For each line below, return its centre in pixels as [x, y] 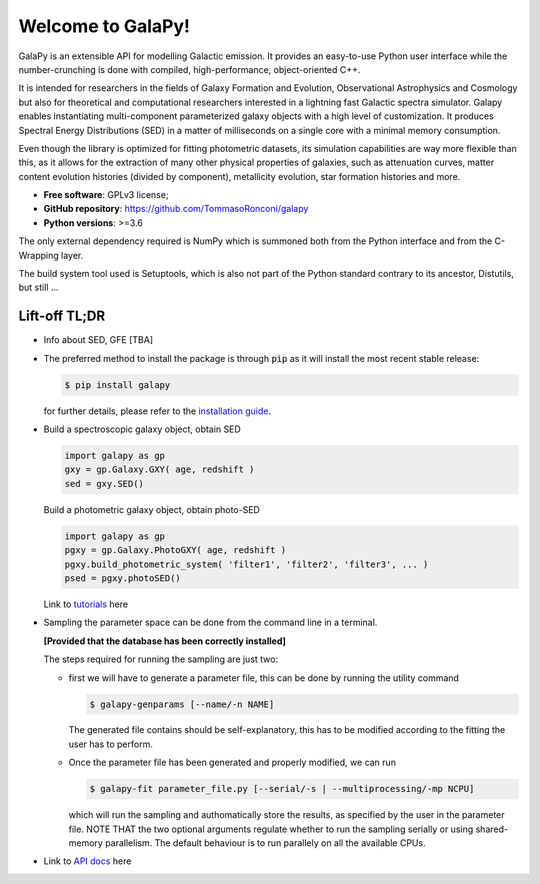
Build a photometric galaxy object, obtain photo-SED [151, 509]
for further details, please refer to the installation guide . [157, 411]
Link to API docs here [87, 861]
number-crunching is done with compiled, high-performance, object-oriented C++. [189, 69]
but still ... [38, 287]
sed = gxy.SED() [104, 483]
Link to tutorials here [86, 604]
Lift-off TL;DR [61, 316]
